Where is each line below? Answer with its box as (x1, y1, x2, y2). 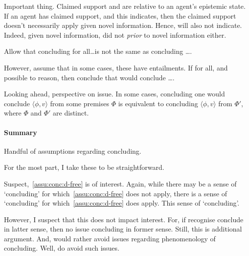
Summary (4, 127, 37, 137)
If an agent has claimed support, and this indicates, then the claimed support (4, 10, 236, 21)
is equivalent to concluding (118, 98, 198, 108)
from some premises (50, 98, 109, 108)
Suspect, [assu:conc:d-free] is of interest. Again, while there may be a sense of (4, 178, 237, 188)
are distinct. (53, 108, 89, 118)
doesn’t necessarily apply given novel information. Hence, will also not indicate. (4, 20, 242, 30)
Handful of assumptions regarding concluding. (4, 145, 141, 156)
